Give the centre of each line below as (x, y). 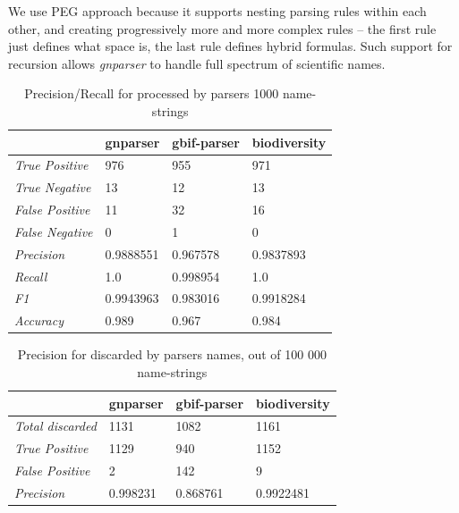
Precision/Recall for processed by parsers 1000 (152, 93)
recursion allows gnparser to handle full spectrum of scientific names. (197, 63)
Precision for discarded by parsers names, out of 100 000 (172, 354)
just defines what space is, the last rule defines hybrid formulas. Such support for (230, 46)
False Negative (54, 231)
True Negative (53, 187)
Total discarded (55, 426)
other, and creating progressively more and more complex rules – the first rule (222, 28)
